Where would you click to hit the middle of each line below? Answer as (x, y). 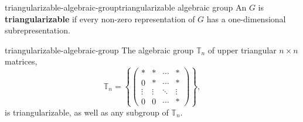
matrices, (21, 61)
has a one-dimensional (246, 18)
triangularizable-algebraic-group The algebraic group (99, 50)
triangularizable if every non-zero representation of (100, 18)
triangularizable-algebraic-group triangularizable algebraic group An (126, 7)
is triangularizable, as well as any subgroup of (87, 112)
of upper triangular (242, 50)
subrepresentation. (38, 30)
